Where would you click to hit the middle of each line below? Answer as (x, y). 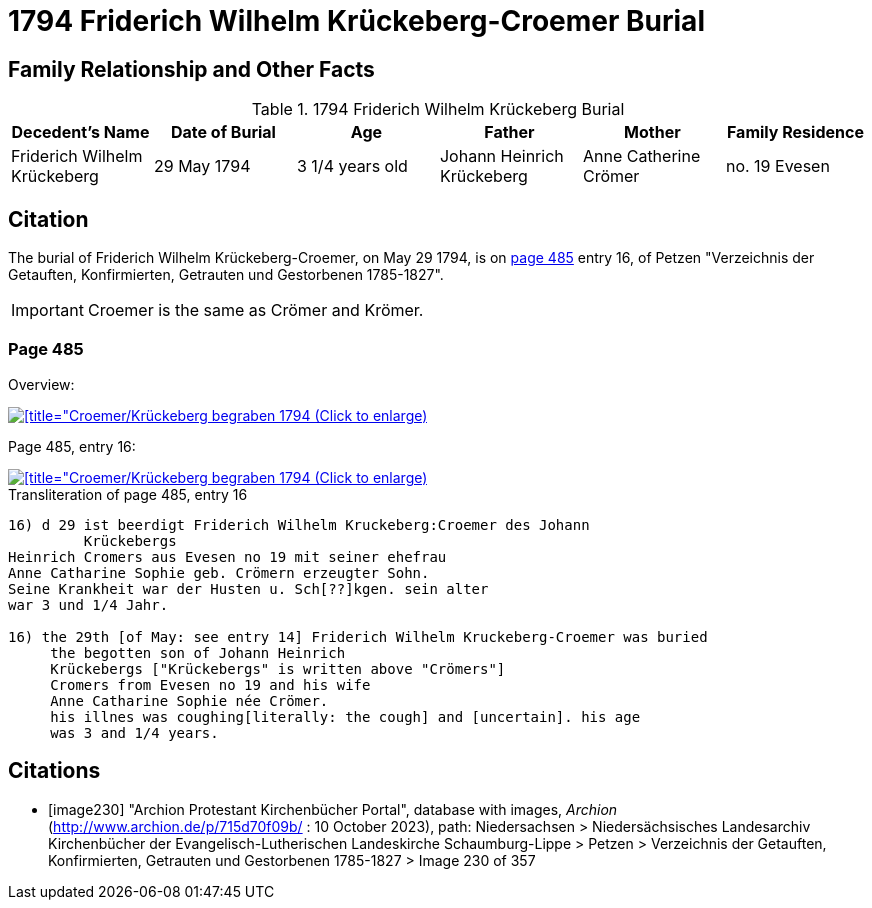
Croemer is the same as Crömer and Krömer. (255, 310)
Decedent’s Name (80, 132)
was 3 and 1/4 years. (134, 732)
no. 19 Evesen (777, 166)
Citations (54, 771)
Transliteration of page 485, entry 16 (128, 494)
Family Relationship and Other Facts (191, 69)
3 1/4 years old (352, 166)
